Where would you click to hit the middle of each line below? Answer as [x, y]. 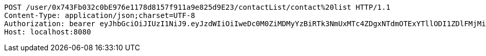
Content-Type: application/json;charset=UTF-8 [100, 15]
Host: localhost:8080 [48, 32]
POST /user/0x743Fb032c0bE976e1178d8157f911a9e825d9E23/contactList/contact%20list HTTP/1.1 [197, 7]
